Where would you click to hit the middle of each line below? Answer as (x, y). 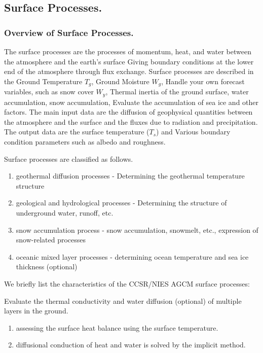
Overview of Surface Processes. (69, 32)
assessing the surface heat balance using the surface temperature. (117, 327)
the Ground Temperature (43, 81)
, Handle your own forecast (203, 81)
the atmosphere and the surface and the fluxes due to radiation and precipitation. (131, 121)
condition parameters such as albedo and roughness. (85, 142)
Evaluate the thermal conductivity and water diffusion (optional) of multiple (123, 301)
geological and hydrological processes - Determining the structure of (121, 203)
